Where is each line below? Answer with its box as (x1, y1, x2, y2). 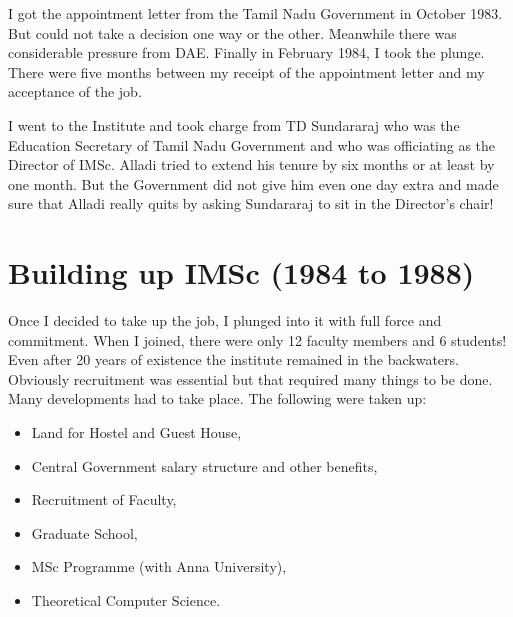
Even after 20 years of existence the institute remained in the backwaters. (8, 349, 459, 370)
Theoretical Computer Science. (31, 590, 221, 610)
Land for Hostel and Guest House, (31, 422, 242, 443)
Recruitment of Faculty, (31, 489, 177, 510)
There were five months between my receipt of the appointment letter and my (8, 61, 485, 82)
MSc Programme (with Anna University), (31, 556, 287, 577)
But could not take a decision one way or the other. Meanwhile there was (8, 22, 457, 43)
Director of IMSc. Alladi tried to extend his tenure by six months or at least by (8, 154, 495, 175)
